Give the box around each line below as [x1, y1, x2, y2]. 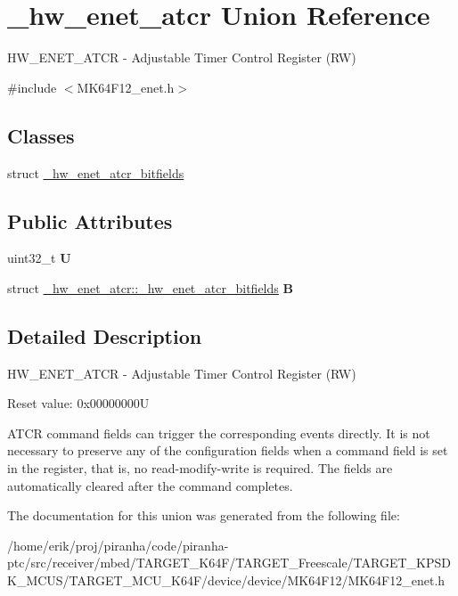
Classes [7, 121, 75, 149]
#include [7, 78, 57, 96]
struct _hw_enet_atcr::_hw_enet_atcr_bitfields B [7, 278, 293, 297]
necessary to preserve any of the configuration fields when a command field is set [7, 441, 448, 460]
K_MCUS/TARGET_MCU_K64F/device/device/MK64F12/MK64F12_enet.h [7, 571, 446, 590]
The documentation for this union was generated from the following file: [7, 506, 400, 525]
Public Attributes [7, 207, 173, 234]
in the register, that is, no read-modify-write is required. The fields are [7, 459, 393, 478]
